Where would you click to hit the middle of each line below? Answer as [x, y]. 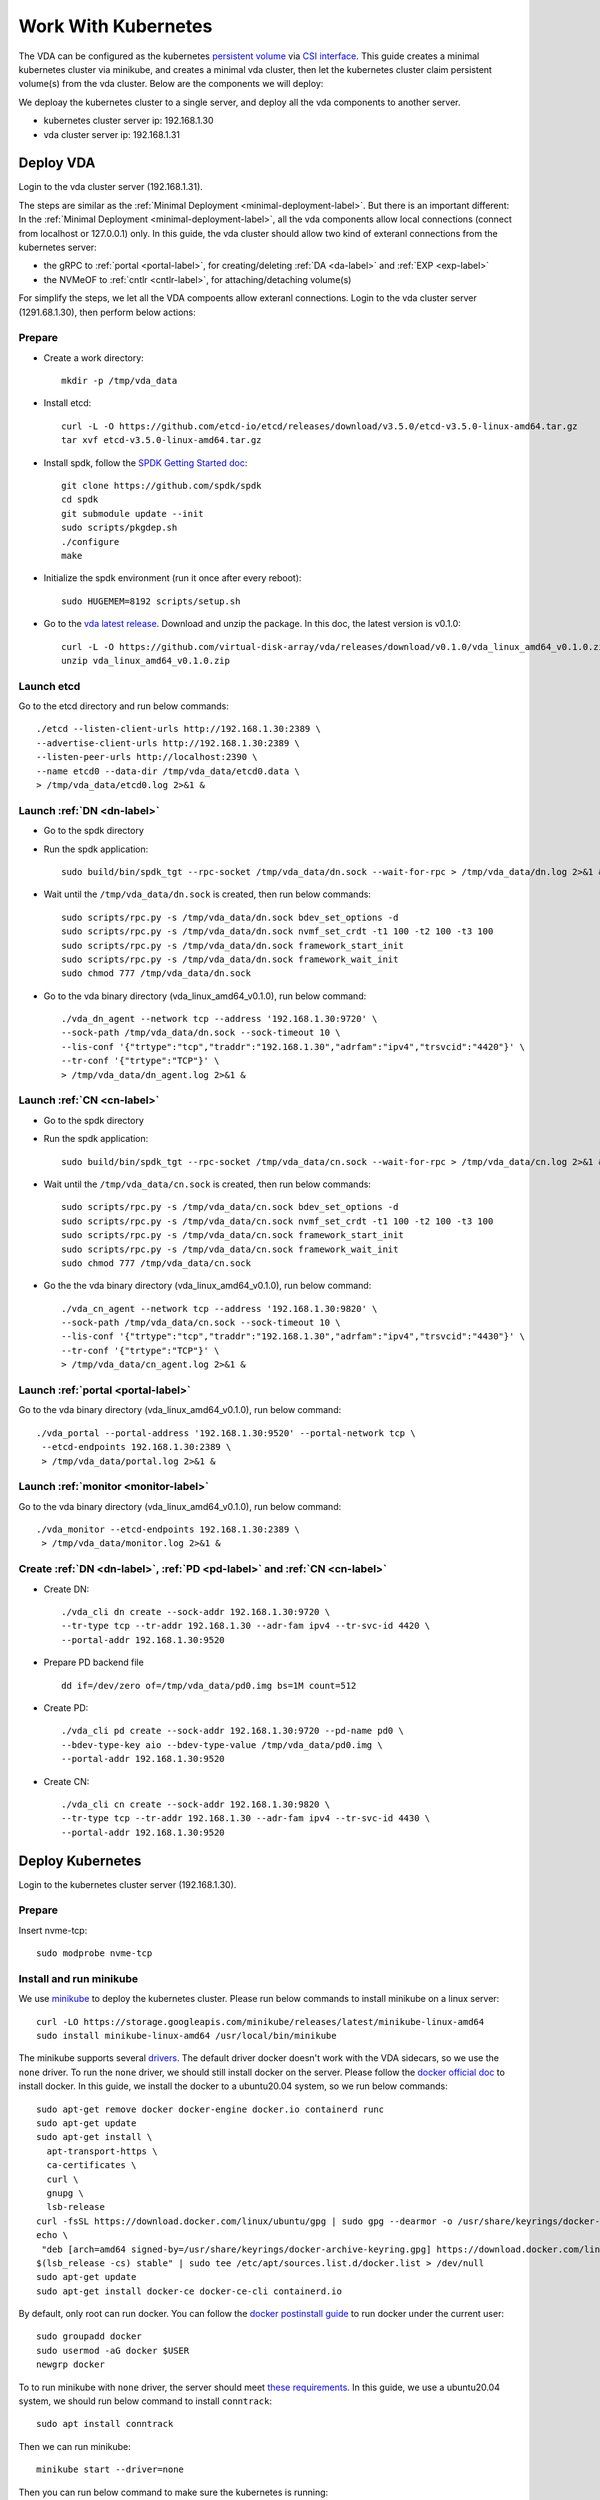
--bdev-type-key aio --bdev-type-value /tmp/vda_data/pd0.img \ [222, 1744]
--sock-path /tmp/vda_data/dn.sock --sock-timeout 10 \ [201, 1033]
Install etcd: [67, 403]
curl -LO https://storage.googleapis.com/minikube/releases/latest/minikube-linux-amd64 [260, 2021]
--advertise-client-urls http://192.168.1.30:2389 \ [168, 743]
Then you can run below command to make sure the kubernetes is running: [173, 2492]
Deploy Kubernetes [80, 1860]
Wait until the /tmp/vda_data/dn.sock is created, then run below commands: [207, 894]
